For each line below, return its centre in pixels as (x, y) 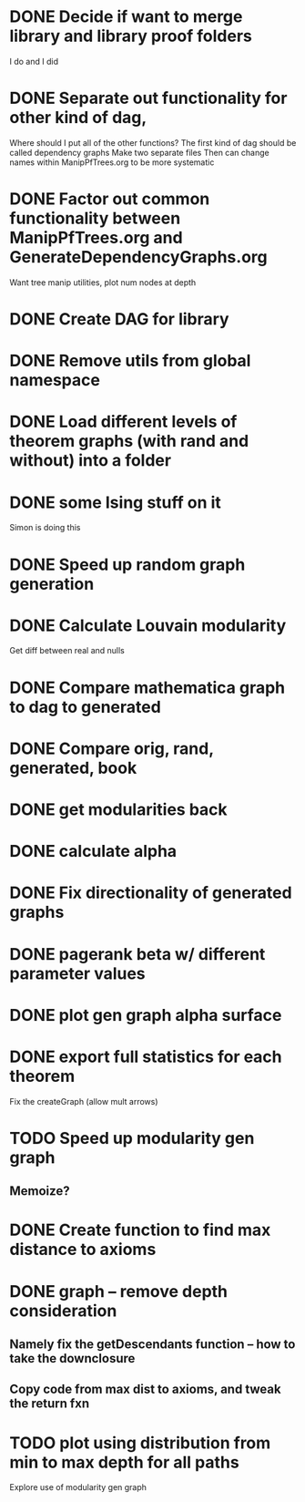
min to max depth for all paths (124, 1462)
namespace (55, 381)
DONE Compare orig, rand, (112, 748)
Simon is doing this (45, 528)
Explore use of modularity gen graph (78, 1487)
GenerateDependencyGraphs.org (138, 257)
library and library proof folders (131, 36)
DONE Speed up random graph (127, 565)
